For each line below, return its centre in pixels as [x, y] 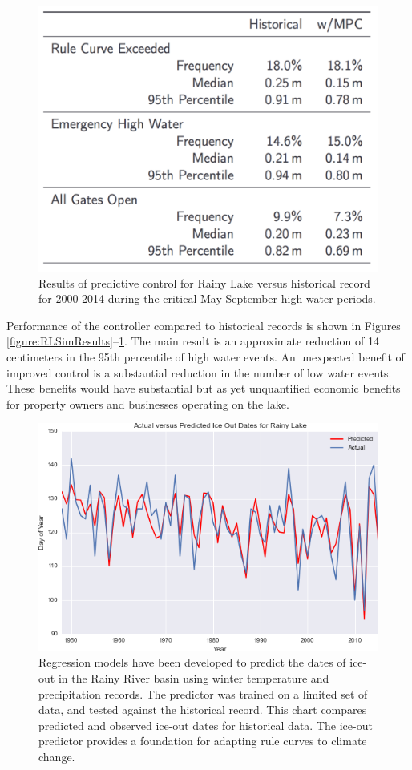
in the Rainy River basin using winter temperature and [194, 677]
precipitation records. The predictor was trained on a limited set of [203, 693]
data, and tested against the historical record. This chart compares [203, 710]
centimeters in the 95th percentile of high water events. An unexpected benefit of [206, 356]
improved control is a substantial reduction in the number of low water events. [199, 372]
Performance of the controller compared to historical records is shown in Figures [204, 325]
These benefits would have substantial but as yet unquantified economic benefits [204, 388]
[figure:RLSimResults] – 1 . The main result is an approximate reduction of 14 [193, 341]
